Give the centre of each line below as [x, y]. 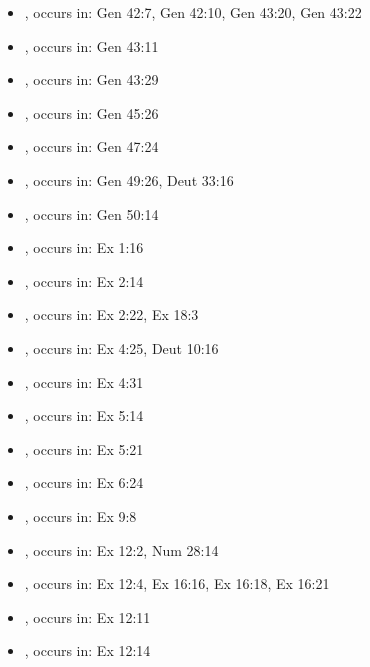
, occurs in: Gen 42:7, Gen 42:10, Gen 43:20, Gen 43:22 [193, 12]
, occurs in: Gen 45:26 [91, 112]
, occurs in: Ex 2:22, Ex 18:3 [111, 314]
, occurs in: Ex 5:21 [84, 448]
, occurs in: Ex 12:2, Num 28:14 [121, 549]
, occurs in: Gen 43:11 [91, 45]
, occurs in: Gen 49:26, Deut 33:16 [129, 179]
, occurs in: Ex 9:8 [80, 515]
